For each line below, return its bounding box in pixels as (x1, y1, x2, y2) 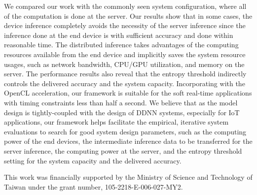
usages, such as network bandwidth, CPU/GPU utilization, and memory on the (4, 59, 245, 69)
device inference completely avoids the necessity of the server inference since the (4, 20, 246, 31)
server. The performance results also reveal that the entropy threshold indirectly (4, 68, 247, 79)
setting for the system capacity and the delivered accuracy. (4, 155, 182, 165)
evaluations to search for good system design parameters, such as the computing (4, 126, 247, 136)
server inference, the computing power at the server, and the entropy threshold (4, 145, 242, 156)
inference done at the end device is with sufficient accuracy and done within (4, 30, 233, 40)
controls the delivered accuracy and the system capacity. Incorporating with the (4, 78, 245, 88)
